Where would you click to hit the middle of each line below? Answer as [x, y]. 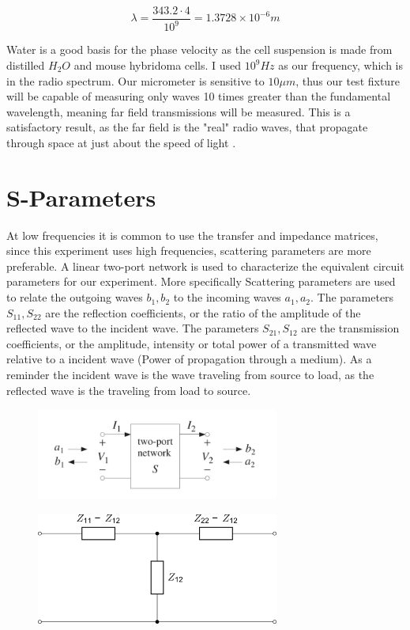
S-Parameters [81, 197]
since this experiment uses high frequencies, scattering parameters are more [189, 250]
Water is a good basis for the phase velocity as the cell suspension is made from [199, 49]
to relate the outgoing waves [75, 297]
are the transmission [350, 328]
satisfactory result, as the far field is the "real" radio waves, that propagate [187, 127]
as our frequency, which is [341, 65]
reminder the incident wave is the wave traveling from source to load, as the [190, 375]
